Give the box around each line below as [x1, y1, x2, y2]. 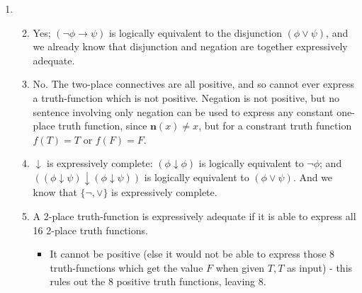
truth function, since [58, 118, 147, 133]
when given [215, 260, 265, 275]
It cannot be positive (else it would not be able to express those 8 [50, 246, 335, 261]
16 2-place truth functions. [33, 222, 148, 237]
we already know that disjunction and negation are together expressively [33, 39, 348, 54]
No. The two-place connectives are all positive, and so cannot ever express [33, 76, 355, 91]
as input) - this [287, 260, 353, 275]
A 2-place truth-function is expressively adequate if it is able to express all [33, 209, 356, 224]
